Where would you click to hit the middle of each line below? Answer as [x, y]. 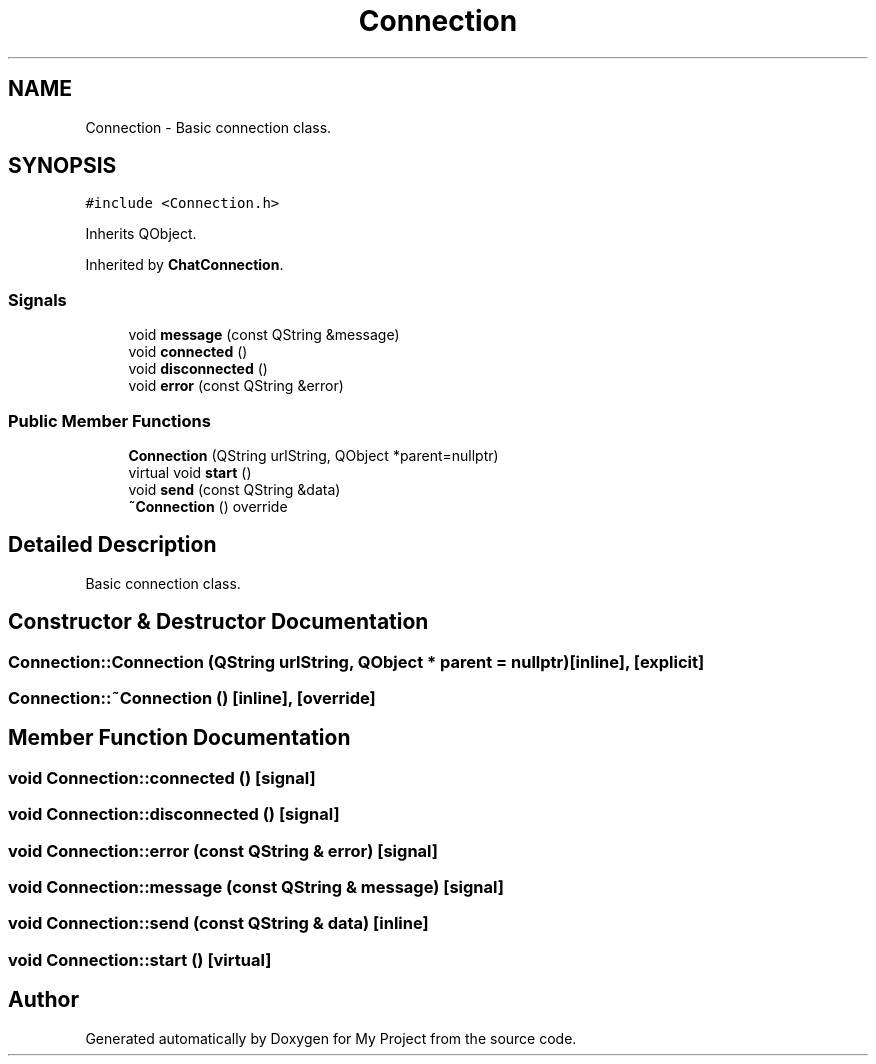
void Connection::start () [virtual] [140, 959]
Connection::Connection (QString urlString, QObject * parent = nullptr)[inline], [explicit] [356, 661]
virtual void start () [190, 472]
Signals [37, 299]
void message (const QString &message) [264, 335]
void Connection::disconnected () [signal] [174, 814]
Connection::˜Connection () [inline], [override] [192, 698]
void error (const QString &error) [236, 386]
